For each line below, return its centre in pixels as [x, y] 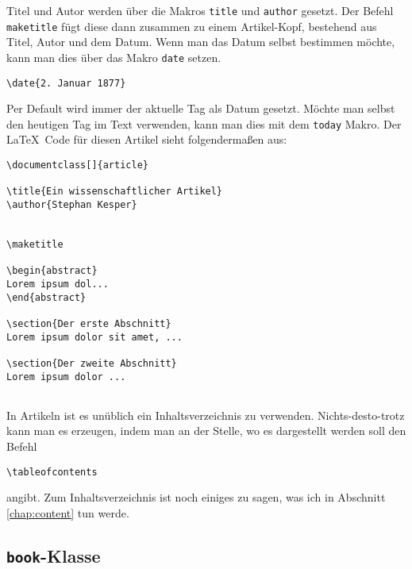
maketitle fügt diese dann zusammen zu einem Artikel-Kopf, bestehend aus [192, 26]
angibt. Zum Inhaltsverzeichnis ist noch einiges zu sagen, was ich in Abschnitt [196, 497]
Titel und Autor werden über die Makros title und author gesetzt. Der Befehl [200, 10]
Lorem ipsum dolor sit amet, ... [94, 337]
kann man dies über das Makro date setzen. [114, 57]
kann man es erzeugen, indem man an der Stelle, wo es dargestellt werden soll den [206, 431]
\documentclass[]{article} [77, 165]
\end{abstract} [46, 297]
